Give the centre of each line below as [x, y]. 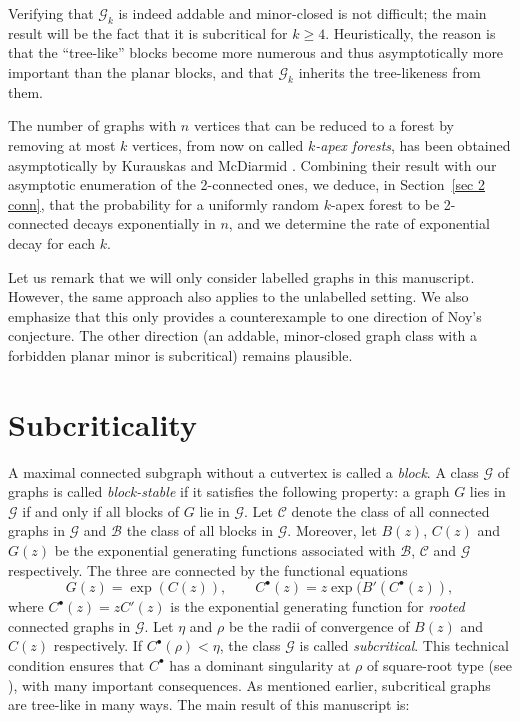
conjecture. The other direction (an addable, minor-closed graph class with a [243, 335]
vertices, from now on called [218, 144]
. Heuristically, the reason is [410, 32]
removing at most [62, 144]
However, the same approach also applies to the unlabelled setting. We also [238, 296]
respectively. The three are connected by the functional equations [208, 569]
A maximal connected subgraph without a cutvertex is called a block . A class [243, 471]
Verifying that [51, 13]
